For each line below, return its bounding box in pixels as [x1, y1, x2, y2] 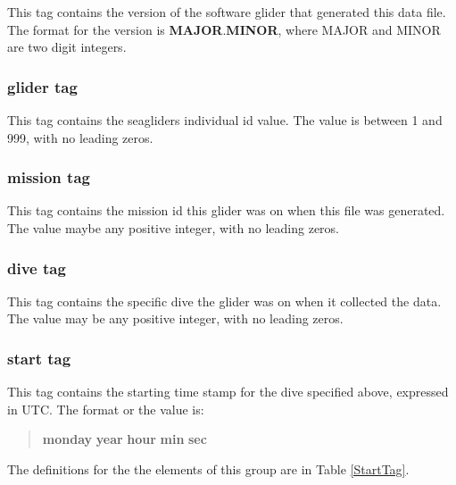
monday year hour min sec [42, 430, 207, 448]
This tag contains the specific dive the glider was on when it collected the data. [7, 291, 442, 310]
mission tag [7, 166, 90, 188]
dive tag [7, 256, 66, 279]
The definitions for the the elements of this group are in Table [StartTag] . [7, 460, 410, 478]
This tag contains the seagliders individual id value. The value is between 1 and [7, 111, 443, 129]
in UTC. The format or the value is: [7, 399, 204, 418]
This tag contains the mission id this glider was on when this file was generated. [7, 201, 445, 220]
